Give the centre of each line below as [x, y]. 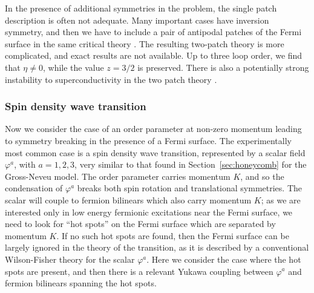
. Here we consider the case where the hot [224, 259]
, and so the [262, 176]
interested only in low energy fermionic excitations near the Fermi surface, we [149, 212]
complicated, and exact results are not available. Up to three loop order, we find [154, 55]
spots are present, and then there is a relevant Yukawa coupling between [139, 271]
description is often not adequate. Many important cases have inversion [137, 20]
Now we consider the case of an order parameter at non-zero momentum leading [153, 129]
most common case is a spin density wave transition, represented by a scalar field [155, 152]
